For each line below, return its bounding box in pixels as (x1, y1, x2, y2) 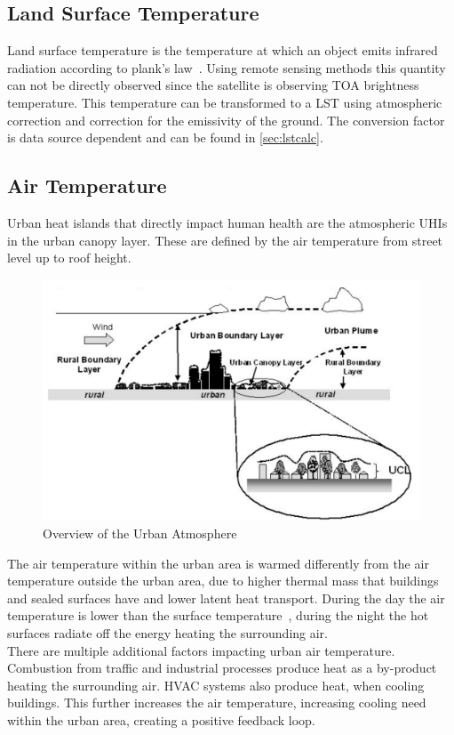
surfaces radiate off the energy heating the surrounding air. (7, 623, 328, 642)
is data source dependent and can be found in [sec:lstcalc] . (7, 128, 323, 147)
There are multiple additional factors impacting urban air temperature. (7, 641, 395, 659)
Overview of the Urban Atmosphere (43, 523, 237, 542)
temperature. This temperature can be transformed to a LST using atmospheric (7, 93, 442, 111)
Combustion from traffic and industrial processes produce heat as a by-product (7, 658, 437, 677)
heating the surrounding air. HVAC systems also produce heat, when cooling (7, 675, 425, 694)
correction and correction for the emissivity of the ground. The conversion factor (7, 110, 445, 129)
